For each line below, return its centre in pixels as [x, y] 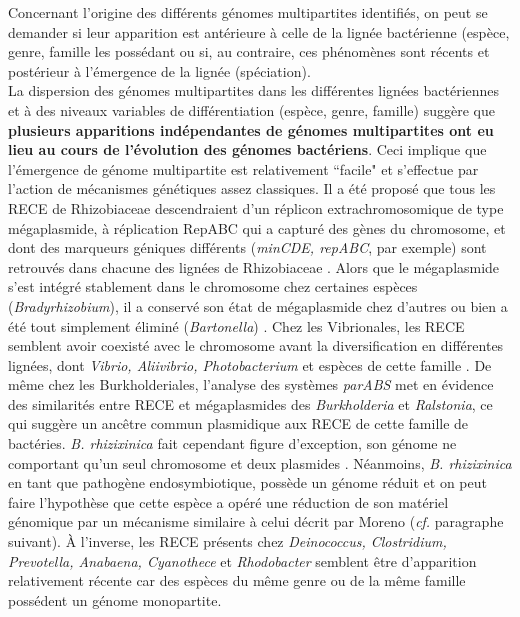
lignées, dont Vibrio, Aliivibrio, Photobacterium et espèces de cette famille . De [250, 364]
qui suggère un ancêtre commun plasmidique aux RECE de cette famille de [238, 423]
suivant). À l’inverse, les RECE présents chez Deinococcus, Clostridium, [227, 541]
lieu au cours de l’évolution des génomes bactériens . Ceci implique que [247, 149]
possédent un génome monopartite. [115, 599]
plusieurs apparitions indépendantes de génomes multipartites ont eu [251, 129]
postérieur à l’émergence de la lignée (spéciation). [159, 70]
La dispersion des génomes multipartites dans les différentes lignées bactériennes [254, 90]
